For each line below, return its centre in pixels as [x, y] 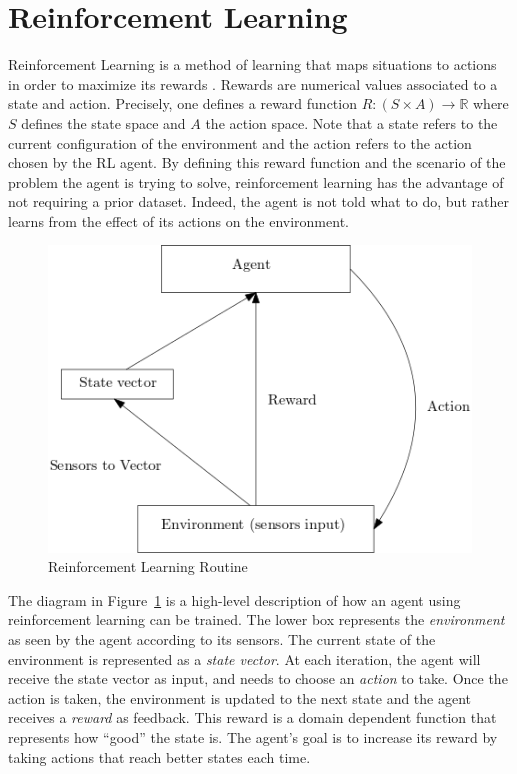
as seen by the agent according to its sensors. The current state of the [222, 639]
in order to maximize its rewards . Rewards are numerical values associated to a [253, 83]
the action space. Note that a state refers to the [351, 122]
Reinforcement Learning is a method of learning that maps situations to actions [252, 64]
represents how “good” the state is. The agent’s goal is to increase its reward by [253, 737]
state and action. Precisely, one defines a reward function [182, 103]
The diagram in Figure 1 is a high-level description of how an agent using [234, 599]
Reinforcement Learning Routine [148, 566]
